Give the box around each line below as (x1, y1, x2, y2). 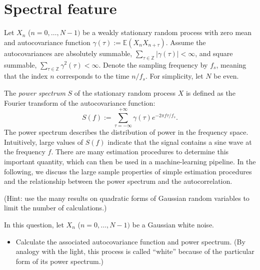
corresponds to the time (56, 71, 129, 81)
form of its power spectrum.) (15, 255, 104, 266)
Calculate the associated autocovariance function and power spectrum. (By (15, 236, 245, 246)
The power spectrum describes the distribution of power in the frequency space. (4, 127, 248, 137)
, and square (195, 48, 233, 58)
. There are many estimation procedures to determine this (51, 146, 229, 157)
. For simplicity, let (145, 71, 203, 81)
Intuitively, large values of (4, 136, 83, 147)
